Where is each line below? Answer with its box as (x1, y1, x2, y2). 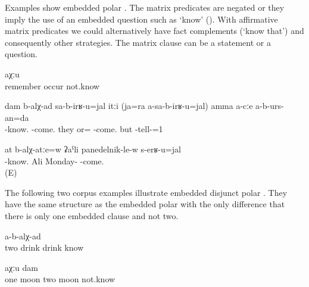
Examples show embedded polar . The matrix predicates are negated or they (5, 1, 285, 13)
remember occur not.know (5, 79, 100, 92)
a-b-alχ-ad (5, 229, 41, 242)
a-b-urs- (255, 99, 284, 112)
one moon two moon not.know (5, 273, 116, 285)
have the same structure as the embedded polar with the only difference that (5, 198, 285, 210)
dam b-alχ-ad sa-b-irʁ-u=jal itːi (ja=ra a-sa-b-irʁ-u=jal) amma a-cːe (5, 99, 253, 112)
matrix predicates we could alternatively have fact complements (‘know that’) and (5, 24, 304, 37)
